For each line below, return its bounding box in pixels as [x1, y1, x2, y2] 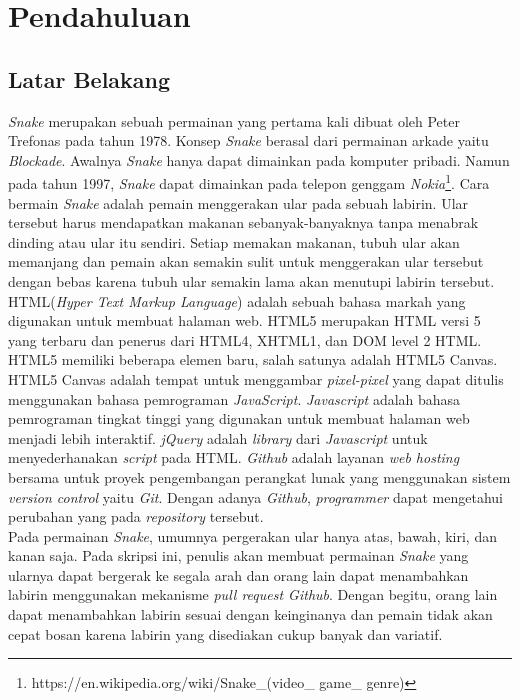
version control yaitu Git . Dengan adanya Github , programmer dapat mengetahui [8, 486, 504, 507]
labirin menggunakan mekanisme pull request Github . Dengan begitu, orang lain [8, 584, 498, 605]
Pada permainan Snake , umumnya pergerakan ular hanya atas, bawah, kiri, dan [8, 525, 497, 546]
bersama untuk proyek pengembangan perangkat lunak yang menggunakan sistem [8, 466, 511, 487]
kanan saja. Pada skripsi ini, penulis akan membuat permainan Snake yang [8, 545, 469, 566]
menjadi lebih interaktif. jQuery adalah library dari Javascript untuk [8, 427, 428, 448]
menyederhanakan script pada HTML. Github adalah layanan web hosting [8, 447, 460, 468]
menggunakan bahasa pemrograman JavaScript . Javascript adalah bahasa [8, 388, 461, 409]
